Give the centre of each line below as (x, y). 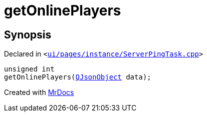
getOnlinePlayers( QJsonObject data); (78, 77)
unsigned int (29, 69)
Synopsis (28, 34)
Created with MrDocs (39, 92)
